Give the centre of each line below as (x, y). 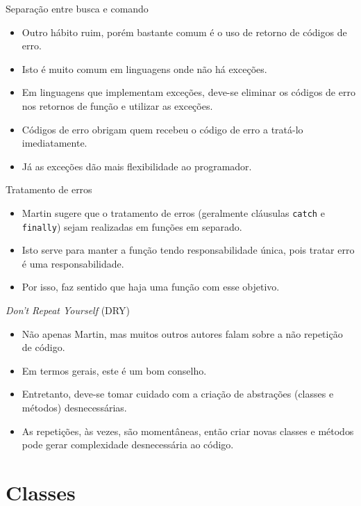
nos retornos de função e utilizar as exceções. (117, 105)
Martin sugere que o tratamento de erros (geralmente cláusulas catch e (173, 212)
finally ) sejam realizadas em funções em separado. (132, 226)
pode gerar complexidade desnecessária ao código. (128, 444)
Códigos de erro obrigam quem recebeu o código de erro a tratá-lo (162, 129)
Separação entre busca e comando (77, 8)
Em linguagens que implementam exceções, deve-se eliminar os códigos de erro (188, 92)
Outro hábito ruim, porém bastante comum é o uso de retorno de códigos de (184, 32)
